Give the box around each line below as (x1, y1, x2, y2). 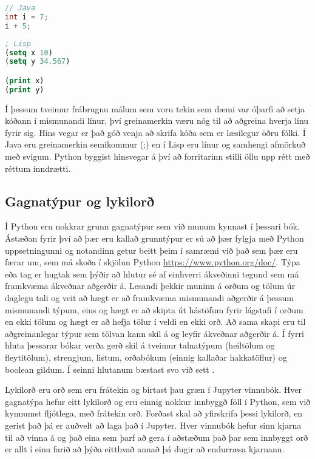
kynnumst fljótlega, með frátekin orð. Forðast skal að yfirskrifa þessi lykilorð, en (5, 407, 303, 420)
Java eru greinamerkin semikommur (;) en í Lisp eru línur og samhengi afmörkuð (5, 138, 306, 151)
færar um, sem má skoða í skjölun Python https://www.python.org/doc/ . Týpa (5, 256, 300, 268)
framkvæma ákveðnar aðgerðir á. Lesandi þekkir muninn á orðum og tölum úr (5, 279, 296, 292)
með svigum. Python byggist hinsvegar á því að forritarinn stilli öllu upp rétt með (5, 150, 310, 163)
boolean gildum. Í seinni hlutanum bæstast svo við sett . (5, 362, 215, 375)
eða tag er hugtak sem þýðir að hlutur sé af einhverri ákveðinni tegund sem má (5, 267, 299, 280)
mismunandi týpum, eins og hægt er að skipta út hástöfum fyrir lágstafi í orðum (5, 303, 303, 316)
